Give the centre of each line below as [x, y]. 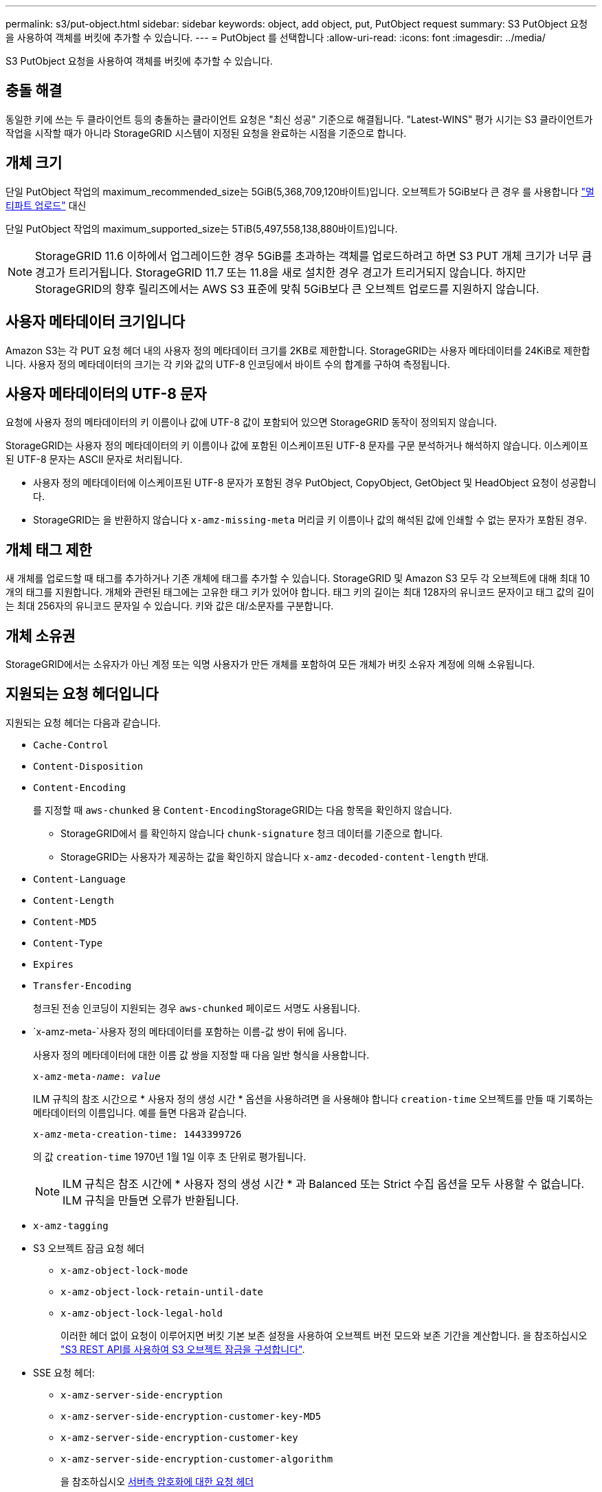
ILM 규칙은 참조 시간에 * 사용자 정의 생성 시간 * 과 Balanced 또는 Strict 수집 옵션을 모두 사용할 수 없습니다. [324, 1183]
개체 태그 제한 [49, 550]
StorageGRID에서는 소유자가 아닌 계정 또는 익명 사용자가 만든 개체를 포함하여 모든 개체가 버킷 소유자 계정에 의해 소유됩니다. [270, 664]
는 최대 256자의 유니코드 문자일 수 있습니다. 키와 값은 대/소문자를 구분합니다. [170, 606]
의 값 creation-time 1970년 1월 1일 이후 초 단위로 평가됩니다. [170, 1156]
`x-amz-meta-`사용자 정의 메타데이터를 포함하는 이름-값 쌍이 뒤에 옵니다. [190, 1031]
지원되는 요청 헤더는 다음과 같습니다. [83, 722]
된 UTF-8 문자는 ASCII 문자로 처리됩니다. [94, 460]
